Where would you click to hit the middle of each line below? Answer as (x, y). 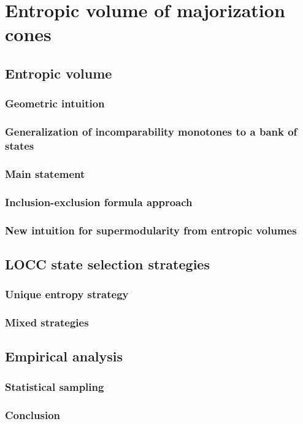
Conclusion (33, 414)
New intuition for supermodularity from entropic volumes (151, 230)
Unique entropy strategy (67, 294)
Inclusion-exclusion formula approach (99, 202)
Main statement (45, 173)
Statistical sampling (55, 386)
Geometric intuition (55, 103)
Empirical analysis (64, 356)
